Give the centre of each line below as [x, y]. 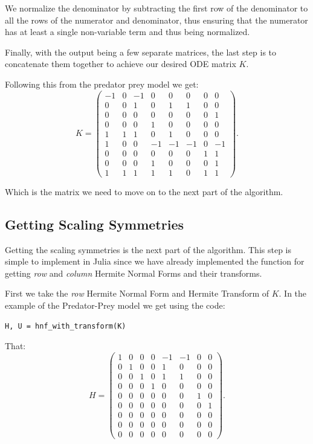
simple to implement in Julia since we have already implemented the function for [155, 261]
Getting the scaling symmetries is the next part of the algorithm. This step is [148, 249]
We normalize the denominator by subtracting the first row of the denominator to [156, 8]
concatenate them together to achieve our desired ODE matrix [121, 64]
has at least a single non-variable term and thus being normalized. [127, 32]
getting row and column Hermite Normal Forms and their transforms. [134, 273]
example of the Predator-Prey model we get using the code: [115, 305]
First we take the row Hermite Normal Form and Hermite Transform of [137, 293]
